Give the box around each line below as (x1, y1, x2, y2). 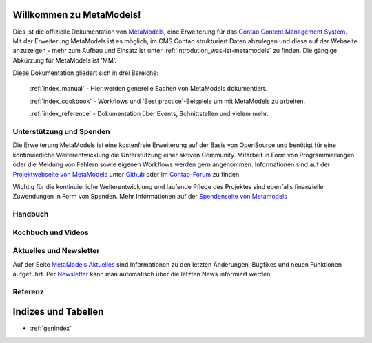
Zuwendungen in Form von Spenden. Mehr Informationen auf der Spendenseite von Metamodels (12, 192, 287, 201)
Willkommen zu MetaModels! (12, 9, 141, 21)
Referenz (12, 287, 44, 296)
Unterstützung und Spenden (12, 127, 110, 137)
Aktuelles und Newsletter (12, 246, 100, 256)
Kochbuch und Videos (12, 228, 89, 237)
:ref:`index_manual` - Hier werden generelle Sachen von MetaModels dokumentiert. (30, 85, 267, 93)
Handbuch (12, 210, 49, 219)
